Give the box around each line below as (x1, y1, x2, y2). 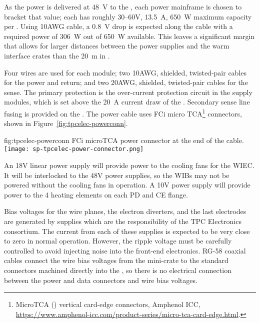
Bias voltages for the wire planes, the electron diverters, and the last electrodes (4, 206, 246, 216)
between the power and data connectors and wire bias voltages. (4, 274, 197, 285)
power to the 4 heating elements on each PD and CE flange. (4, 189, 188, 199)
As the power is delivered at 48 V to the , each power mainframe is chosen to (4, 1, 242, 11)
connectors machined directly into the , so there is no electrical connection (4, 264, 231, 275)
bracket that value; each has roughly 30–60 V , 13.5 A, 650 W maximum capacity (4, 11, 252, 21)
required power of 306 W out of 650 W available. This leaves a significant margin (4, 30, 255, 41)
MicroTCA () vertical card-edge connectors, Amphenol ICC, (15, 299, 200, 309)
